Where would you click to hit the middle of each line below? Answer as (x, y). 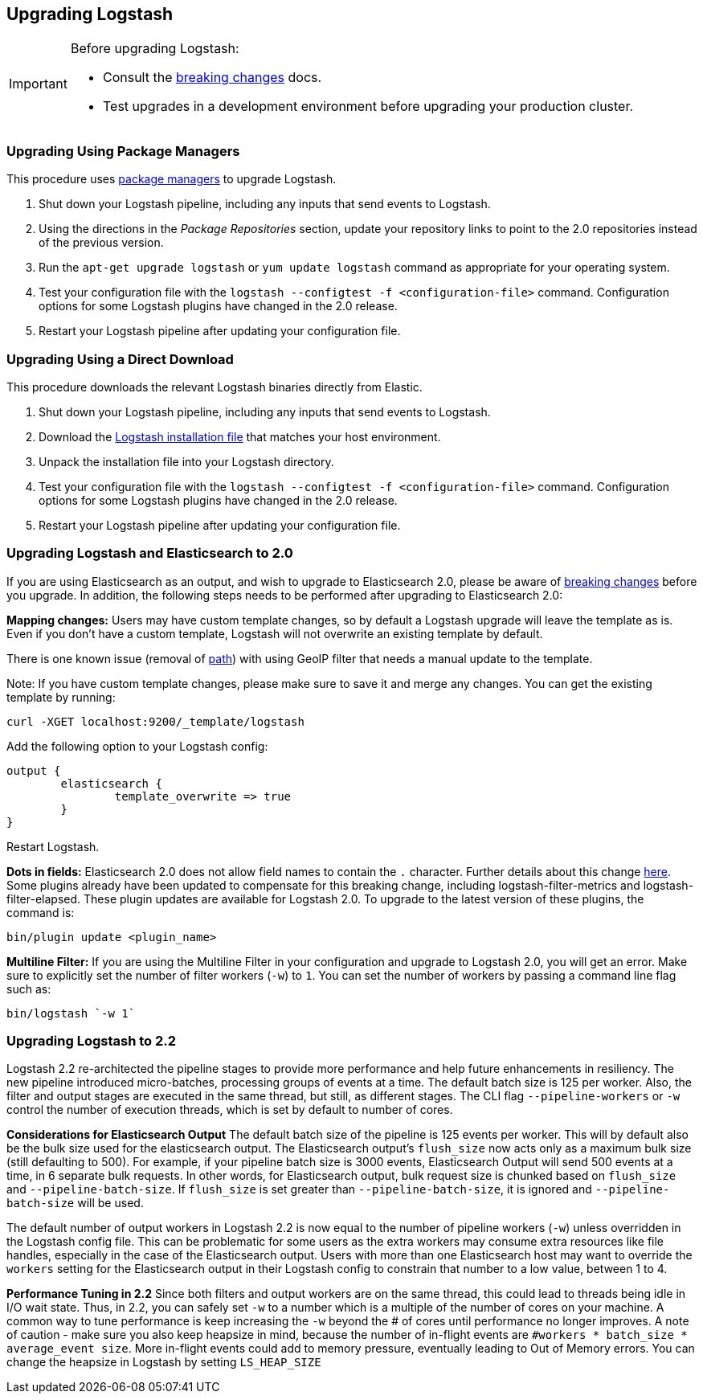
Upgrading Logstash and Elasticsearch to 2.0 (150, 553)
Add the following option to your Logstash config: (137, 746)
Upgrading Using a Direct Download (120, 359)
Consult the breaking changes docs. (212, 78)
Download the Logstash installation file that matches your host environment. (240, 436)
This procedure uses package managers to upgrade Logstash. (172, 179)
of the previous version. (101, 243)
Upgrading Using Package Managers (123, 151)
